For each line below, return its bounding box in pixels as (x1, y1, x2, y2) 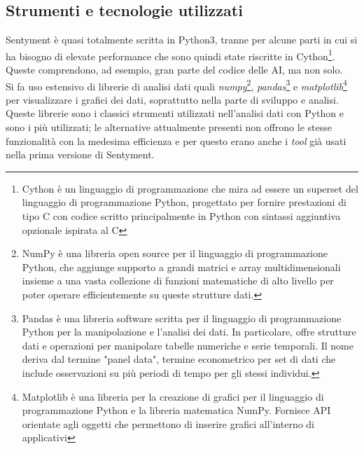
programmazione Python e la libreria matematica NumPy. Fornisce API (22, 403, 331, 417)
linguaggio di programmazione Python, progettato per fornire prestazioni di (22, 195, 346, 209)
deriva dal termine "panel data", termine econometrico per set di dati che (22, 352, 336, 366)
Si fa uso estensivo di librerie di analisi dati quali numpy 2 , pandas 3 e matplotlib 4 (6, 76, 347, 93)
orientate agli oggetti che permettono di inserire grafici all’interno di (22, 416, 315, 431)
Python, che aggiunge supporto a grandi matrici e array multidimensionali (22, 259, 341, 274)
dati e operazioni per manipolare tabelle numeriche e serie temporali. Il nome (22, 338, 353, 352)
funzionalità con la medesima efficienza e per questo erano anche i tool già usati (6, 133, 346, 148)
